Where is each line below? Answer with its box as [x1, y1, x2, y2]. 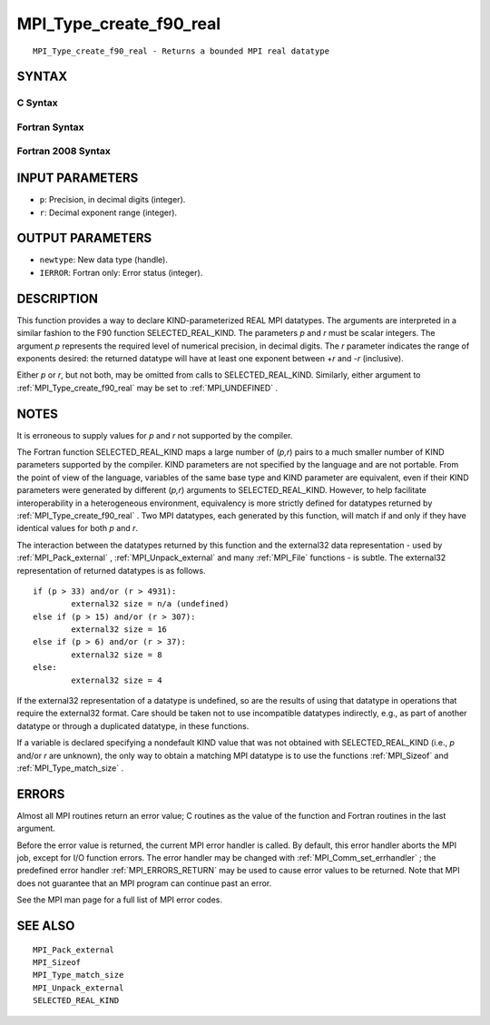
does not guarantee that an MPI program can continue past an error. [16, 877, 272, 889]
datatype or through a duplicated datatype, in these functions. [16, 720, 250, 731]
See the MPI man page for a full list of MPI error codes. [16, 894, 222, 905]
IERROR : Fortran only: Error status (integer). [39, 267, 203, 278]
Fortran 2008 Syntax [16, 145, 111, 158]
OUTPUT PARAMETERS [16, 231, 152, 246]
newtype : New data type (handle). [39, 254, 168, 265]
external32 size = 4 [71, 675, 162, 685]
